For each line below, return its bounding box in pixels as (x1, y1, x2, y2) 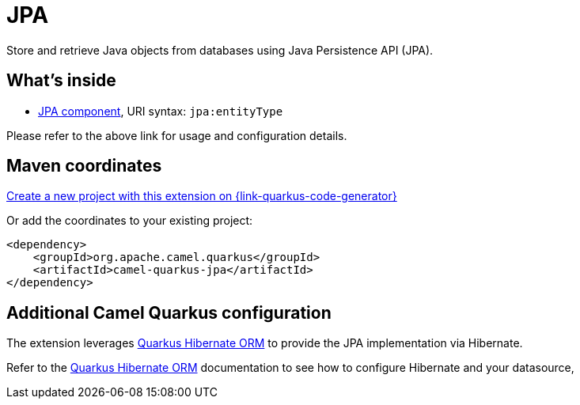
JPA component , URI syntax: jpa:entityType (38, 104, 283, 118)
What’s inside (6, 70, 116, 91)
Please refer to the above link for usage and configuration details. (6, 128, 347, 142)
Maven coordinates (6, 156, 162, 176)
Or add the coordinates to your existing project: (6, 214, 253, 228)
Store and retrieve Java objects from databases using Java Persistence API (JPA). (6, 43, 434, 57)
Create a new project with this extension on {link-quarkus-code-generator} (6, 189, 397, 203)
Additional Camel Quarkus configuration (6, 302, 332, 323)
